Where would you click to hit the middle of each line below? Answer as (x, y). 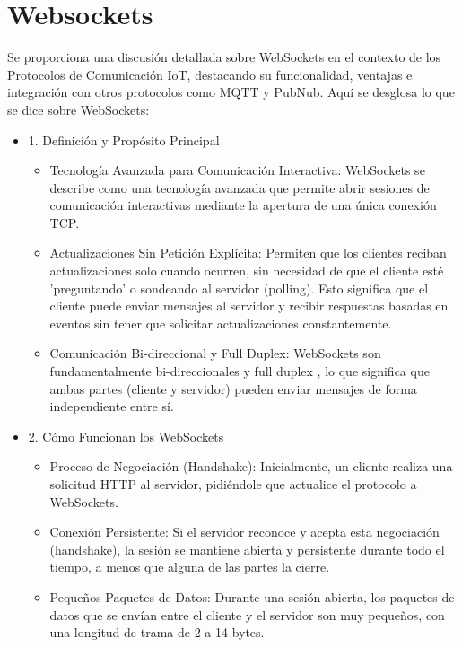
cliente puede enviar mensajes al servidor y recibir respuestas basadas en (249, 306)
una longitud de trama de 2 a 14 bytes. (157, 632)
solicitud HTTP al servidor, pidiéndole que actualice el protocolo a (233, 484)
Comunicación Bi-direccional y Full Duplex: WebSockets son (215, 353)
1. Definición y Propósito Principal (124, 140)
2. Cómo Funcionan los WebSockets (126, 436)
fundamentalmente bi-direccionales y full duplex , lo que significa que (240, 371)
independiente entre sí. (112, 406)
